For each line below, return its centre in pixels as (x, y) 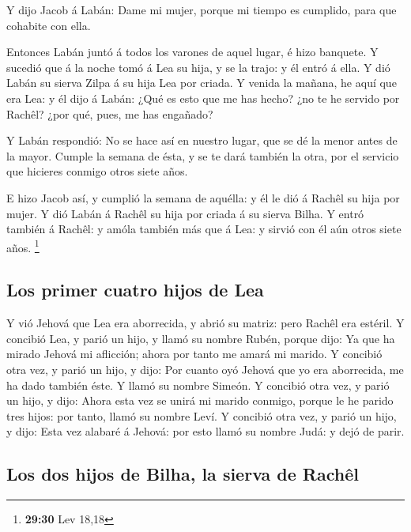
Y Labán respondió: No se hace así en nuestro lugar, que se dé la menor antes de (202, 140)
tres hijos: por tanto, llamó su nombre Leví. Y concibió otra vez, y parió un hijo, (202, 415)
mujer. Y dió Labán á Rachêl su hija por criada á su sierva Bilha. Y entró (185, 213)
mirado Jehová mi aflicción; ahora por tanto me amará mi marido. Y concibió (194, 354)
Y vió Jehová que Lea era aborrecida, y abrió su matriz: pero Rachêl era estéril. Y (205, 323)
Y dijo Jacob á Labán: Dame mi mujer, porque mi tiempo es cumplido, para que (202, 9)
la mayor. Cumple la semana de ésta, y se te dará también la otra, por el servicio (203, 155)
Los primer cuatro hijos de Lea (135, 290)
